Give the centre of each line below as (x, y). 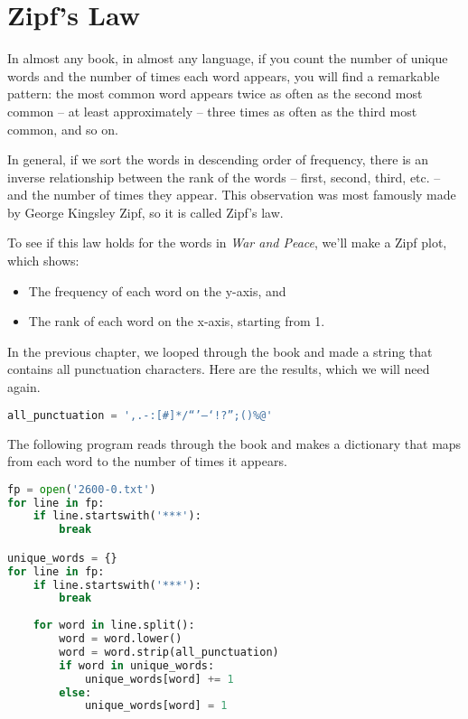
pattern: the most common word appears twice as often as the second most (215, 93)
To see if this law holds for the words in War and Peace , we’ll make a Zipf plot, (227, 243)
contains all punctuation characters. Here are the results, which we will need (219, 369)
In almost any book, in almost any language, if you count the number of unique (228, 58)
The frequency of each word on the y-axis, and (157, 290)
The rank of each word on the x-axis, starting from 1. (177, 321)
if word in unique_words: (137, 665)
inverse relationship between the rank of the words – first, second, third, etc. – (224, 177)
